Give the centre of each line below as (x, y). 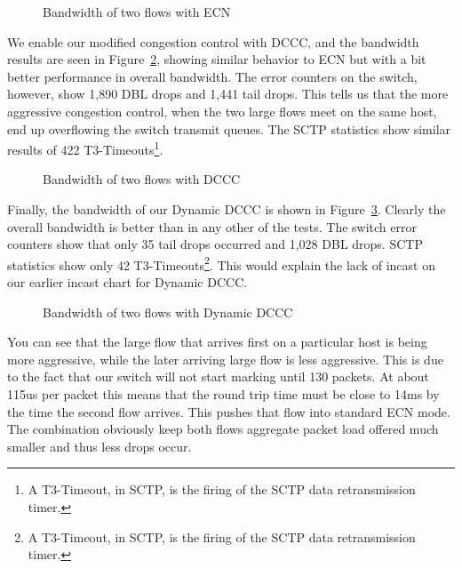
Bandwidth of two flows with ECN (137, 12)
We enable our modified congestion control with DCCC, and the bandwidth (213, 41)
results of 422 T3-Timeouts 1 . (85, 148)
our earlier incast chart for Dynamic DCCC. (127, 282)
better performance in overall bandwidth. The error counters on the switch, (212, 76)
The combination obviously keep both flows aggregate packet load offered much (223, 429)
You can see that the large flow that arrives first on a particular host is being (217, 342)
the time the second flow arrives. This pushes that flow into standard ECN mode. (229, 411)
